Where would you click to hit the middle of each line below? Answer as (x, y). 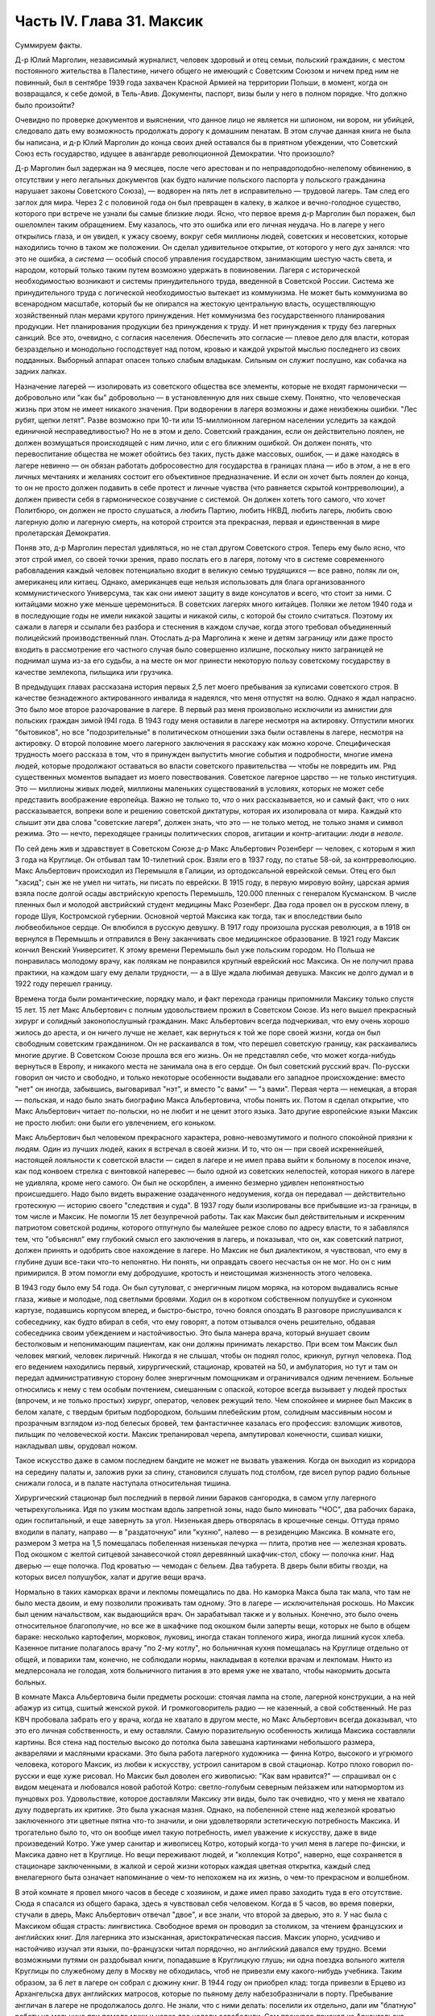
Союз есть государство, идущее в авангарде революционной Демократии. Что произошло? (174, 154)
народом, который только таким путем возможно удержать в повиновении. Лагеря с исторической (187, 269)
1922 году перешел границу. (64, 984)
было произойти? (45, 105)
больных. (31, 1682)
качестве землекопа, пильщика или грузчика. (94, 672)
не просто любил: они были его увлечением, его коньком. (116, 1123)
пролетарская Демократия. (63, 533)
